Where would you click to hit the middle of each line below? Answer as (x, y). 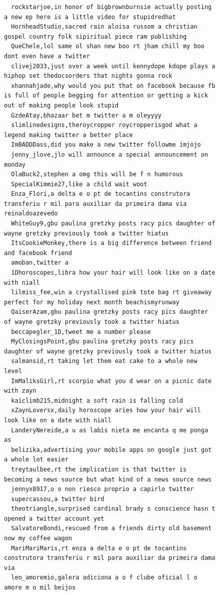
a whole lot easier (36, 460)
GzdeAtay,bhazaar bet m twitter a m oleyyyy (86, 115)
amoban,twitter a (40, 263)
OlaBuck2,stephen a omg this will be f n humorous (97, 174)
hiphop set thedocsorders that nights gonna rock (88, 76)
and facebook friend (38, 253)
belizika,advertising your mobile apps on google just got (111, 450)
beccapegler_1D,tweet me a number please (81, 332)
